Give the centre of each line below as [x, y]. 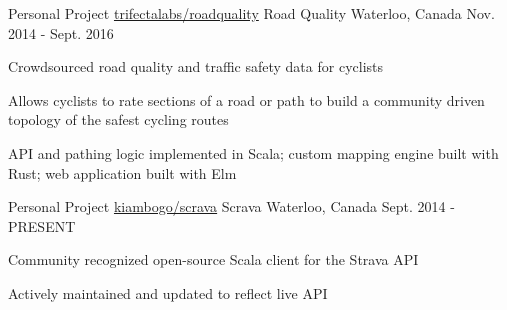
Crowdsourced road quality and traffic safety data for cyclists [196, 66]
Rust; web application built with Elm [122, 172]
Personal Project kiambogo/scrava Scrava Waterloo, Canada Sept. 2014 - [231, 206]
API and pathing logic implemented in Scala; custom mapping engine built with [253, 152]
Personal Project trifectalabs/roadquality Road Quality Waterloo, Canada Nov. [251, 13]
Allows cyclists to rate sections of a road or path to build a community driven [246, 99]
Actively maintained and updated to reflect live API [168, 292]
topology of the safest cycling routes [118, 119]
